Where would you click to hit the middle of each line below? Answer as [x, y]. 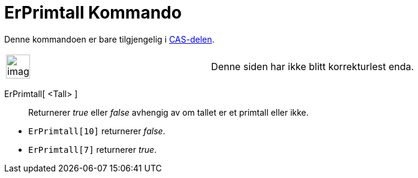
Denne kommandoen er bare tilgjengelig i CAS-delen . [109, 39]
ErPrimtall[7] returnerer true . [93, 149]
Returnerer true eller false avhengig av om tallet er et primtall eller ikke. [169, 112]
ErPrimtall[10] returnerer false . [97, 131]
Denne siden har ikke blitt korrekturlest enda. [313, 66]
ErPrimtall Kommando [93, 13]
